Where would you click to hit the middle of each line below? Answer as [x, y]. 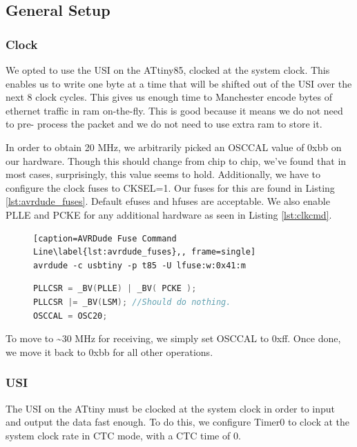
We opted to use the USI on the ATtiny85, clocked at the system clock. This [168, 70]
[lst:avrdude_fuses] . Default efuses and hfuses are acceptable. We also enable [168, 201]
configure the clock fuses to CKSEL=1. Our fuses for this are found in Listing [170, 187]
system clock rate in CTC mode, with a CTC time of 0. [123, 435]
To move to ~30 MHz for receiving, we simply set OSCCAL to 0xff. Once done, [173, 338]
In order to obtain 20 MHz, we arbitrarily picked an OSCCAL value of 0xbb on [174, 147]
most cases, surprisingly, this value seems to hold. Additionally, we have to [163, 174]
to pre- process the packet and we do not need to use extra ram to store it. [164, 124]
